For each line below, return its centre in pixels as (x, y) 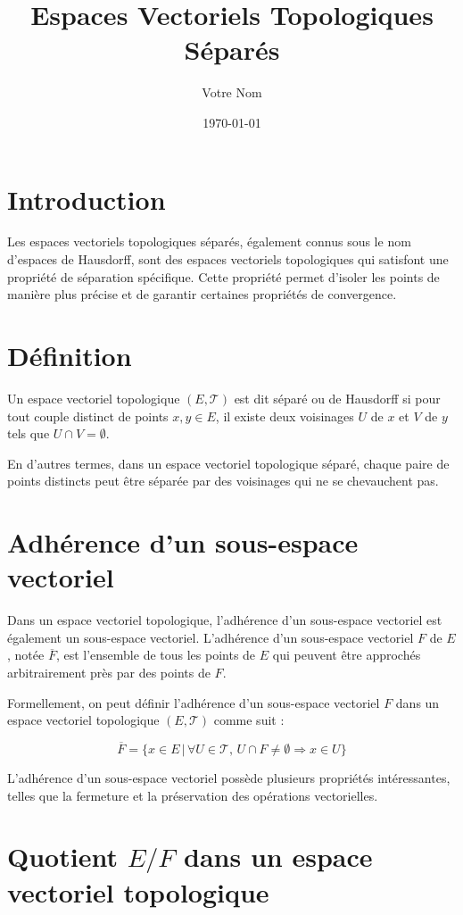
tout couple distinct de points (88, 416)
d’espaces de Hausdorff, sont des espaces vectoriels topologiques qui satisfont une (228, 259)
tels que (29, 433)
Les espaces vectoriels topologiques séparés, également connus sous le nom (209, 241)
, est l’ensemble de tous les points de (156, 655)
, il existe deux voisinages (285, 416)
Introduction (87, 199)
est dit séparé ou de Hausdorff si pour (337, 398)
